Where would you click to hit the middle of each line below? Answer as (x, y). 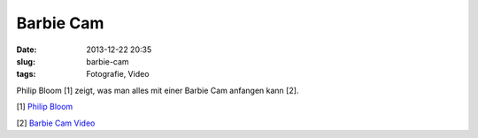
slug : (26, 61)
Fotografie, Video (118, 74)
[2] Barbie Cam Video (56, 123)
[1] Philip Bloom (45, 107)
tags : (26, 74)
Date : (27, 50)
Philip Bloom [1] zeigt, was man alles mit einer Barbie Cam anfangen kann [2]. (158, 90)
